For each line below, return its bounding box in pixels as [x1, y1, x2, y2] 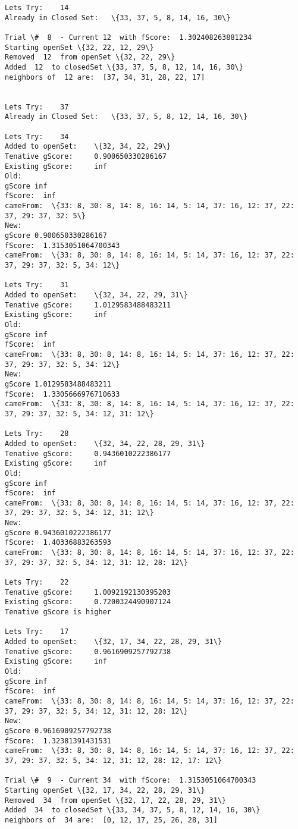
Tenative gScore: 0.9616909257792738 [5, 647, 171, 656]
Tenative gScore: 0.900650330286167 [5, 152, 167, 161]
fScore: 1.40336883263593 [5, 538, 111, 547]
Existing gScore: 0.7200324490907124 [5, 598, 171, 607]
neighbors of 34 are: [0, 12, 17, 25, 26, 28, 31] [5, 815, 218, 824]
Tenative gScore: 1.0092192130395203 [5, 588, 171, 596]
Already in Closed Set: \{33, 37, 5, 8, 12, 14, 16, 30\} [5, 112, 248, 121]
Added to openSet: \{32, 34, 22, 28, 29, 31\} [5, 439, 205, 448]
